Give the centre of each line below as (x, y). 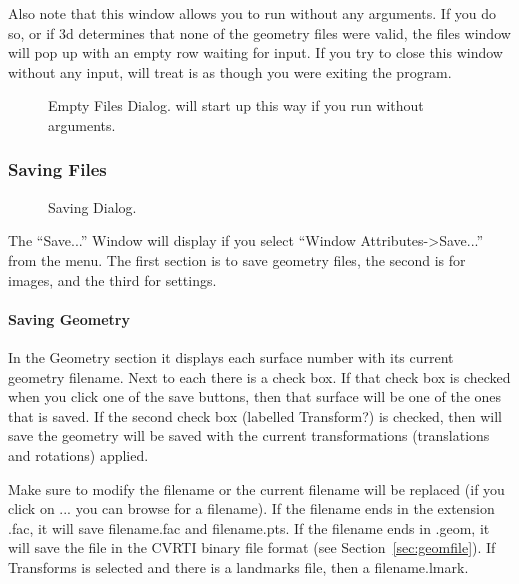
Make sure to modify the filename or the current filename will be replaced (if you (256, 488)
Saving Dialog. (92, 206)
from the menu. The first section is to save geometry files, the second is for (237, 259)
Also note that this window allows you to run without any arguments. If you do (252, 13)
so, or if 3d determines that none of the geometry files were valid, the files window (259, 32)
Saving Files (57, 169)
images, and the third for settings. (112, 279)
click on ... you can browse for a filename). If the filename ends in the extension (251, 508)
